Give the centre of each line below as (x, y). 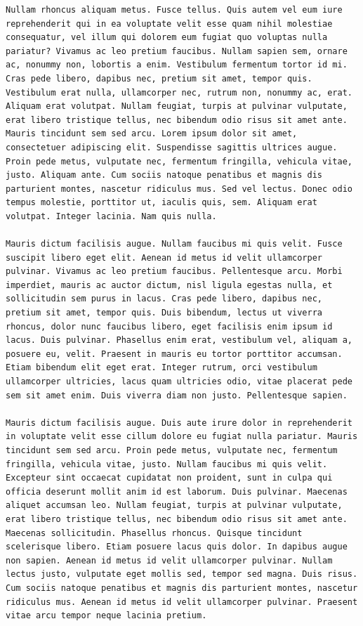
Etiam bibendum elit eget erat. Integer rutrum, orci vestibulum (161, 368)
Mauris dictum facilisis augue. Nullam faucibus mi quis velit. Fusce (174, 244)
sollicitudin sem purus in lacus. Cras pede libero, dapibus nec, (164, 299)
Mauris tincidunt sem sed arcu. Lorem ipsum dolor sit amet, (152, 134)
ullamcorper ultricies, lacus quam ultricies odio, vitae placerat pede (179, 382)
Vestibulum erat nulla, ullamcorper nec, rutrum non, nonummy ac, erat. (179, 92)
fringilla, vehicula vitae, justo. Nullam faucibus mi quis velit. (167, 464)
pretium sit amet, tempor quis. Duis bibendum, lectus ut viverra (164, 313)
